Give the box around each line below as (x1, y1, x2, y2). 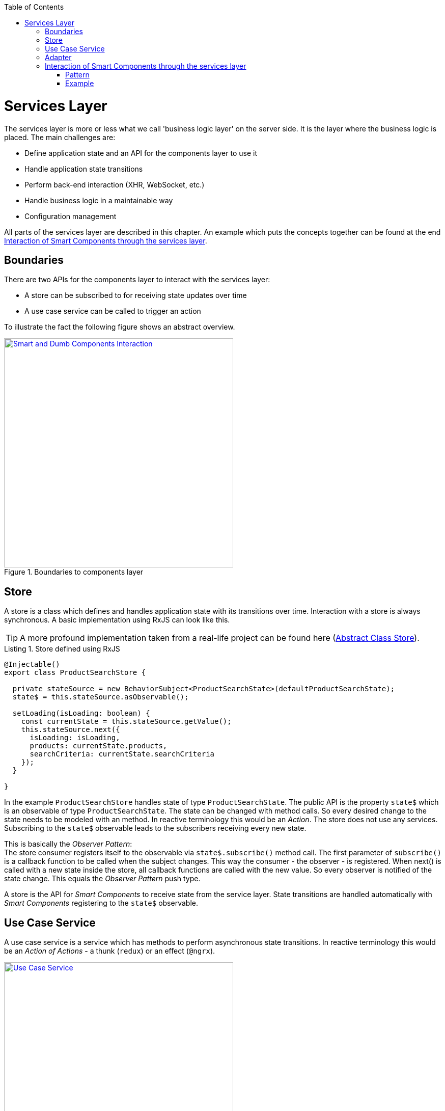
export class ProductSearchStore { (4, 668, 146, 677)
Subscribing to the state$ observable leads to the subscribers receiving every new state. (4, 824, 307, 833)
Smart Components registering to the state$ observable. (4, 899, 198, 908)
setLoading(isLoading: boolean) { (12, 709, 150, 718)
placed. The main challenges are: (4, 132, 116, 142)
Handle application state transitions (24, 164, 143, 173)
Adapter (45, 53, 72, 62)
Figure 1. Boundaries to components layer (4, 567, 144, 577)
